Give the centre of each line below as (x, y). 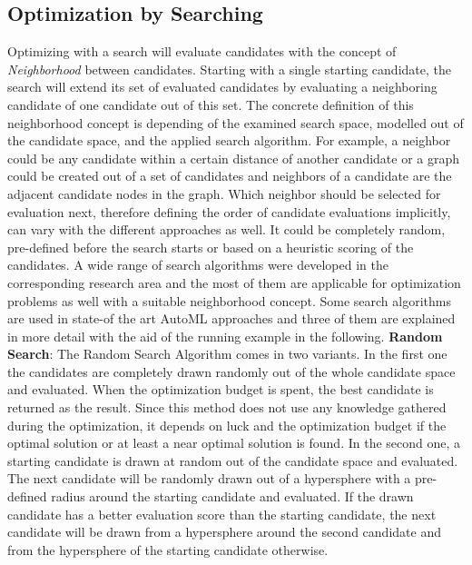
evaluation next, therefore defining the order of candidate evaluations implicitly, (229, 211)
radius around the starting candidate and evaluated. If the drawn (232, 496)
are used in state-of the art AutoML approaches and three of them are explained (231, 318)
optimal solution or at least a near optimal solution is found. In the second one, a (234, 443)
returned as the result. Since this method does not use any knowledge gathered (227, 407)
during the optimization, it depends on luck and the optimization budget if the (227, 425)
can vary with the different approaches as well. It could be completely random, (226, 229)
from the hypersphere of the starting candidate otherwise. (168, 549)
